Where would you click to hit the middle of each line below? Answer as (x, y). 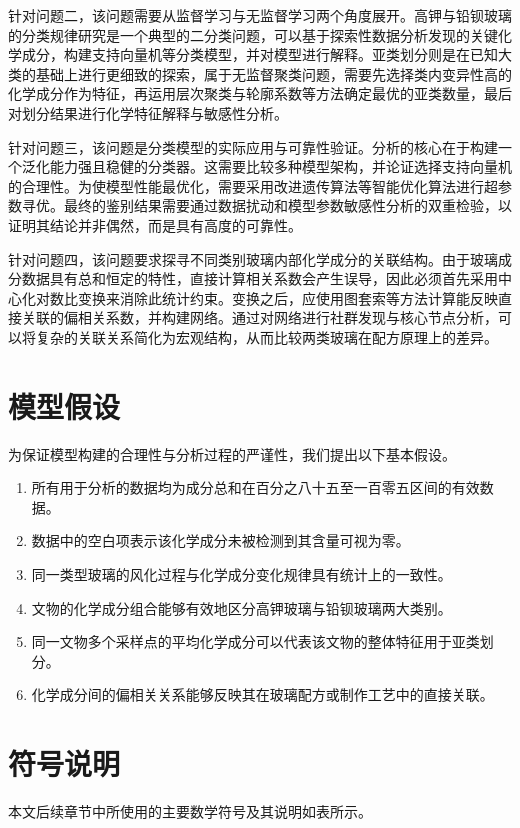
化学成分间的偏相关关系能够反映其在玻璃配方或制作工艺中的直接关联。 (262, 694)
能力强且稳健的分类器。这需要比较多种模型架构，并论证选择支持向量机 (280, 166)
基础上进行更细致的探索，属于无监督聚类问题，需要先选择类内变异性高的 (273, 73)
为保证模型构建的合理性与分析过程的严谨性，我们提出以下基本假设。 (232, 453)
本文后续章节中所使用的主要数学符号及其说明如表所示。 (190, 811)
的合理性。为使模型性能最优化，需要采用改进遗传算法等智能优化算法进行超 (253, 185)
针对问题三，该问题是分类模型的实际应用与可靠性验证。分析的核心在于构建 (253, 146)
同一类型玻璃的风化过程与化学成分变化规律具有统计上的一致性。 (241, 574)
